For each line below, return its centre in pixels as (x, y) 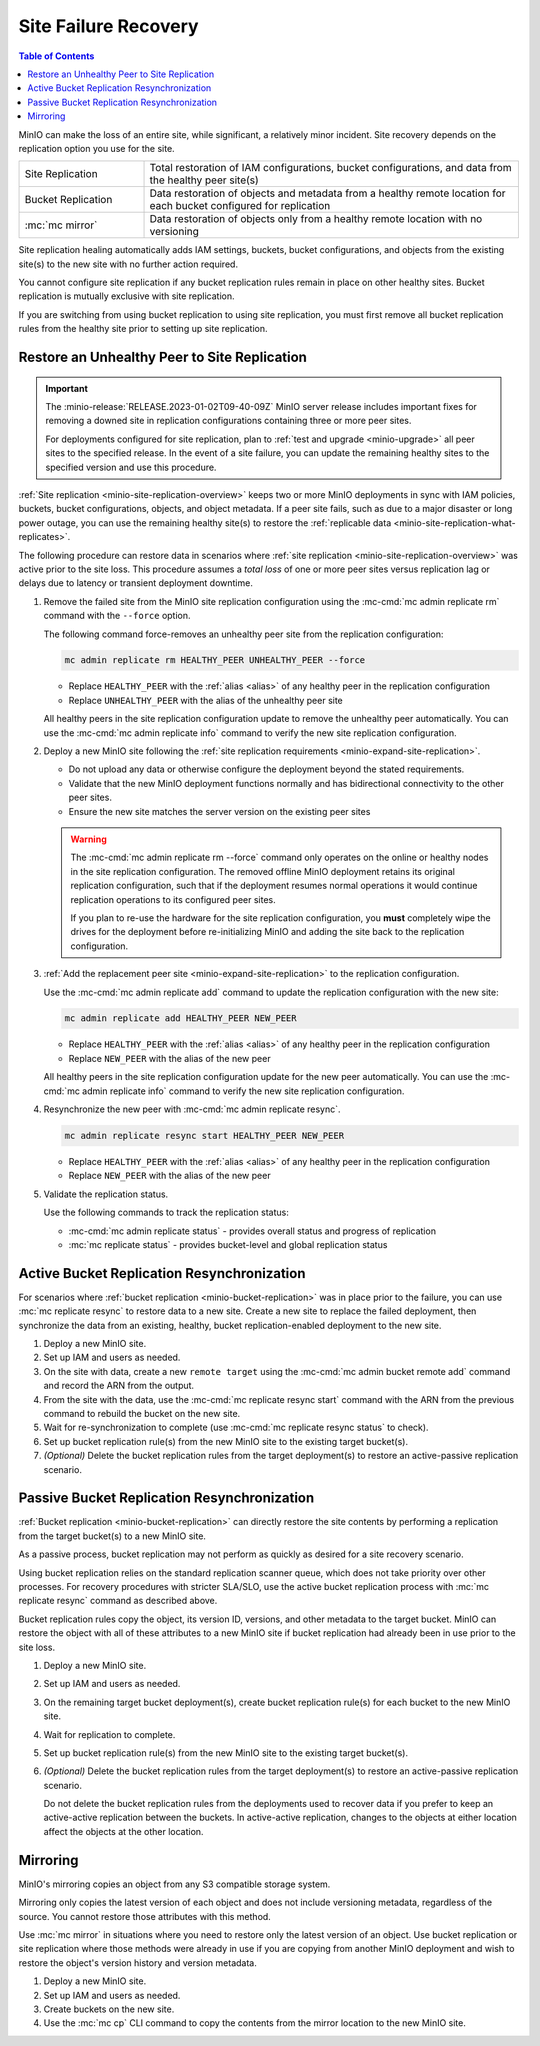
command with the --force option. (117, 616)
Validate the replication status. (106, 1194)
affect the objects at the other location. (123, 1831)
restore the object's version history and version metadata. (137, 1962)
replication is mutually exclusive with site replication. (126, 296)
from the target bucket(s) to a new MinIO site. (112, 1536)
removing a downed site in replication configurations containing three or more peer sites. (228, 421)
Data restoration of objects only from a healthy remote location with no (316, 219)
